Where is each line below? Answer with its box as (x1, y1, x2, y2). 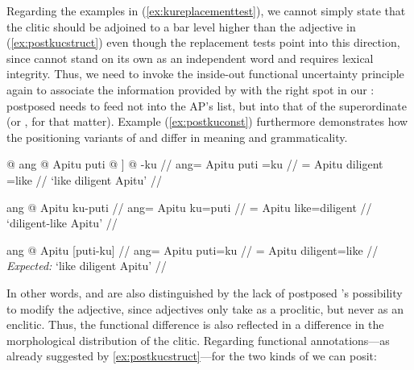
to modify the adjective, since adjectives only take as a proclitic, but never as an (6, 300, 404, 317)
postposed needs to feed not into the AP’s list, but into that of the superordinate (6, 97, 407, 114)
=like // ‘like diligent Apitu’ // (6, 171, 162, 188)
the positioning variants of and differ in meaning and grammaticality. (6, 128, 348, 145)
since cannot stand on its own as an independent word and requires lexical (6, 49, 374, 66)
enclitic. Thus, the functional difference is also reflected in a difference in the (6, 316, 384, 333)
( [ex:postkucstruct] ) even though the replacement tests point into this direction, (6, 34, 400, 51)
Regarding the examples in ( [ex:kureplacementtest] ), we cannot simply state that (6, 2, 406, 19)
